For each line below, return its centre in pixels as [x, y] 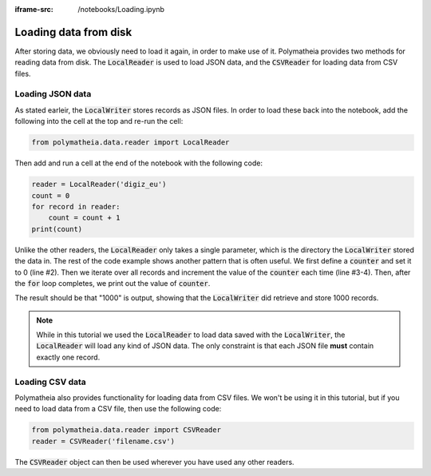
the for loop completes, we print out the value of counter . [113, 283]
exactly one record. [68, 357]
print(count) [57, 229]
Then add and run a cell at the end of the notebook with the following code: [139, 163]
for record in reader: [76, 206]
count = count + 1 [84, 218]
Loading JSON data [53, 94]
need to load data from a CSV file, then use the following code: [118, 409]
